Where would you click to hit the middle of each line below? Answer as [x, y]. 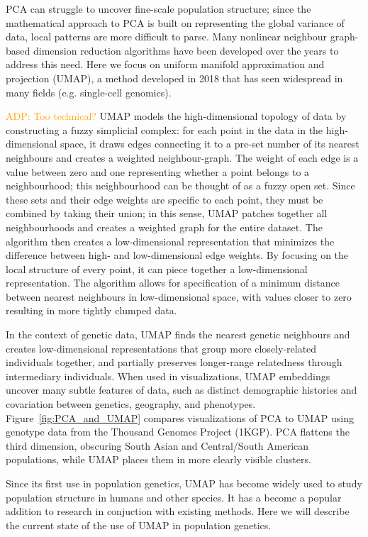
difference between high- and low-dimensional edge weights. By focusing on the [177, 255]
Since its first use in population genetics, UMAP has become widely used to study [184, 483]
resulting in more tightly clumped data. [91, 310]
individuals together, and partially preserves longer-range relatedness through [174, 362]
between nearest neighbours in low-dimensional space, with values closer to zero [179, 296]
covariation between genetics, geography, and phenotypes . [131, 404]
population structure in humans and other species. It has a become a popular [174, 497]
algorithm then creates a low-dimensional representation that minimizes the [170, 241]
